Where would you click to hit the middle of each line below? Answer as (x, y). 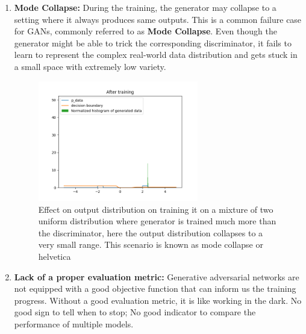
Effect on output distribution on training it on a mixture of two (156, 209)
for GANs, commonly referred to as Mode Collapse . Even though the (145, 31)
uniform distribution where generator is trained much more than (157, 221)
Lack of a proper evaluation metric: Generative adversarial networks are (157, 276)
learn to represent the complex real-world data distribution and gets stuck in (156, 55)
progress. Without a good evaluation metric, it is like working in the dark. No (158, 300)
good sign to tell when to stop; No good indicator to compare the (135, 312)
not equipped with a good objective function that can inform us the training (155, 288)
